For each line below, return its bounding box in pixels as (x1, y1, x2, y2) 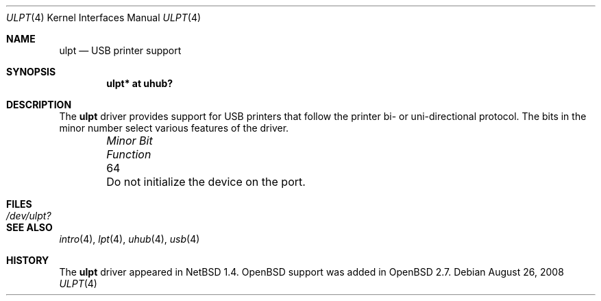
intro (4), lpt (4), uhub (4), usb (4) (59, 233, 200, 245)
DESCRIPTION (6, 99, 72, 110)
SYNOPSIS (6, 66, 56, 77)
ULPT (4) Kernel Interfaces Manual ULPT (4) (6, 12, 201, 23)
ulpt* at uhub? (106, 77, 173, 89)
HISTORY (6, 254, 49, 266)
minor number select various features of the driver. (59, 122, 289, 134)
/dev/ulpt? (6, 210, 51, 221)
